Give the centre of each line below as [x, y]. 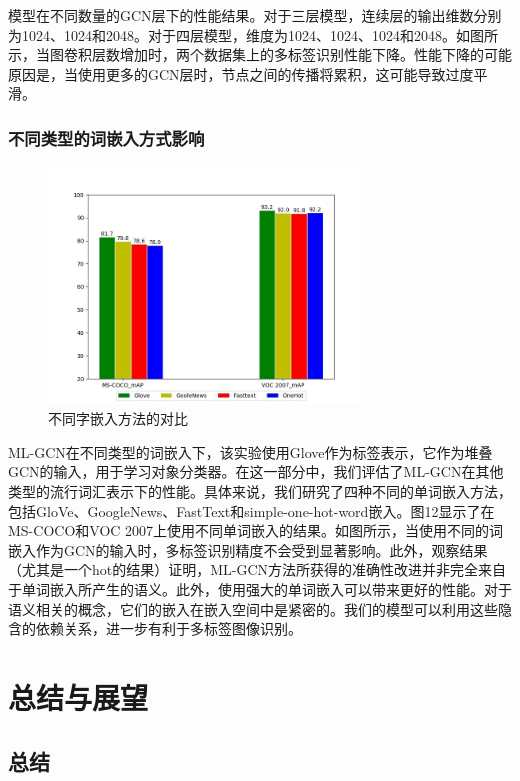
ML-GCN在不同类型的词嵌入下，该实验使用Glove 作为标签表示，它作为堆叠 [250, 451]
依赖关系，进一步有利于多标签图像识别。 [168, 628]
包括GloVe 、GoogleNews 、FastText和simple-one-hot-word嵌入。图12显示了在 [251, 510]
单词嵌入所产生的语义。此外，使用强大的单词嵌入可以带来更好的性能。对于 [266, 589]
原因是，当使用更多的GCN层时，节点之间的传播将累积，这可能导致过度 [241, 73]
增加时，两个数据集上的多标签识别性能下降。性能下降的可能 [315, 54]
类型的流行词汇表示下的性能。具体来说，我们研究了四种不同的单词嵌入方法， [260, 491]
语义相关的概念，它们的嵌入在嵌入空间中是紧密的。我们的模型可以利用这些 [253, 608]
